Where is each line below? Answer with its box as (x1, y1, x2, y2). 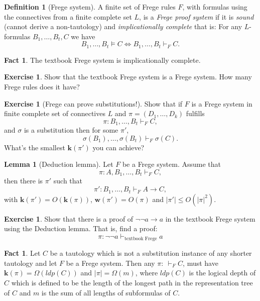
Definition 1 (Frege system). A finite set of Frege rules (4, 2, 176, 12)
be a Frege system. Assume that (122, 159, 221, 169)
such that (53, 175, 83, 186)
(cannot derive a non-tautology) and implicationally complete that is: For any (4, 21, 242, 32)
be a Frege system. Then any (66, 257, 155, 268)
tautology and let (4, 257, 57, 268)
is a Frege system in (191, 98, 252, 109)
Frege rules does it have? (4, 81, 80, 92)
